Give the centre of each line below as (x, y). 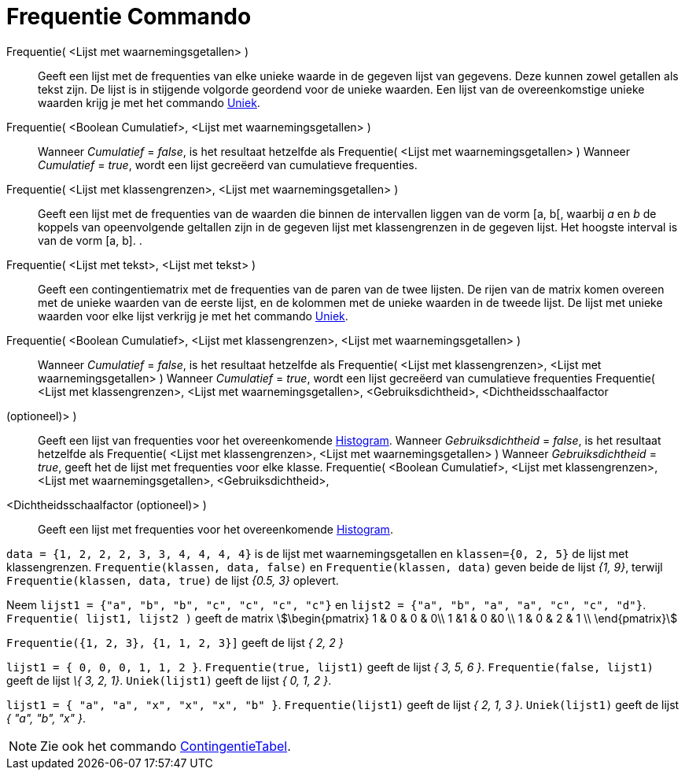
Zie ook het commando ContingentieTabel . (166, 746)
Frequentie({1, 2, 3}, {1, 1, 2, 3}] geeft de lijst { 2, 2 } (175, 642)
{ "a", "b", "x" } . (46, 718)
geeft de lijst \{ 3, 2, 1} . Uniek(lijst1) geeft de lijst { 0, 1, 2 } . (169, 680)
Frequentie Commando (129, 17)
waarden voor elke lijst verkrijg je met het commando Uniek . (193, 316)
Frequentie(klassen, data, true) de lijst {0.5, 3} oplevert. (173, 580)
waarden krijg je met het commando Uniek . (149, 102)
